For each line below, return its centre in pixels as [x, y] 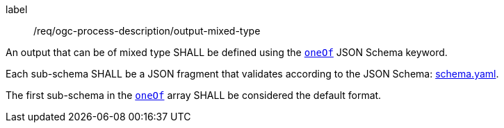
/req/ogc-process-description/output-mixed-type [147, 31]
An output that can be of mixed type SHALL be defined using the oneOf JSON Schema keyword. [227, 52]
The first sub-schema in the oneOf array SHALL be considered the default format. [194, 95]
